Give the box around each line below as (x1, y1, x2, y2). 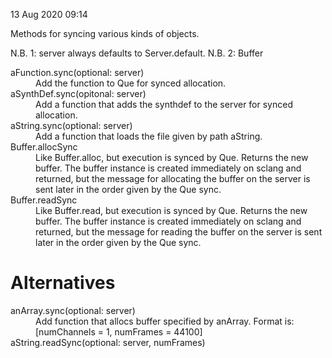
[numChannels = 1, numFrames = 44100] (35, 325, 203, 338)
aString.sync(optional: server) (10, 120, 133, 131)
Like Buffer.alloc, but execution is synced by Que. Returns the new (35, 152, 309, 163)
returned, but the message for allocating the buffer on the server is (35, 173, 311, 184)
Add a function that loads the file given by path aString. (35, 130, 263, 142)
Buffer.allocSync (10, 141, 78, 153)
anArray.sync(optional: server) (10, 304, 136, 316)
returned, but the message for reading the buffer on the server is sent (35, 226, 323, 238)
